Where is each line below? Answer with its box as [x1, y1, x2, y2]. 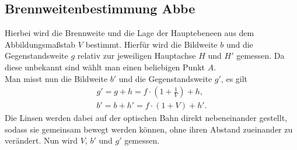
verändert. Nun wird [5, 134, 78, 147]
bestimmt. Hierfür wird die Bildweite [85, 38, 218, 50]
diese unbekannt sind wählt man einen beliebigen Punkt [5, 60, 205, 73]
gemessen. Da [236, 49, 285, 62]
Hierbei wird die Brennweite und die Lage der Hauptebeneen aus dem [5, 27, 254, 39]
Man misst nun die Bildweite [5, 72, 108, 84]
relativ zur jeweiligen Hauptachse [77, 49, 196, 62]
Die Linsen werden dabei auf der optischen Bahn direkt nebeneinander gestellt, [5, 112, 287, 124]
